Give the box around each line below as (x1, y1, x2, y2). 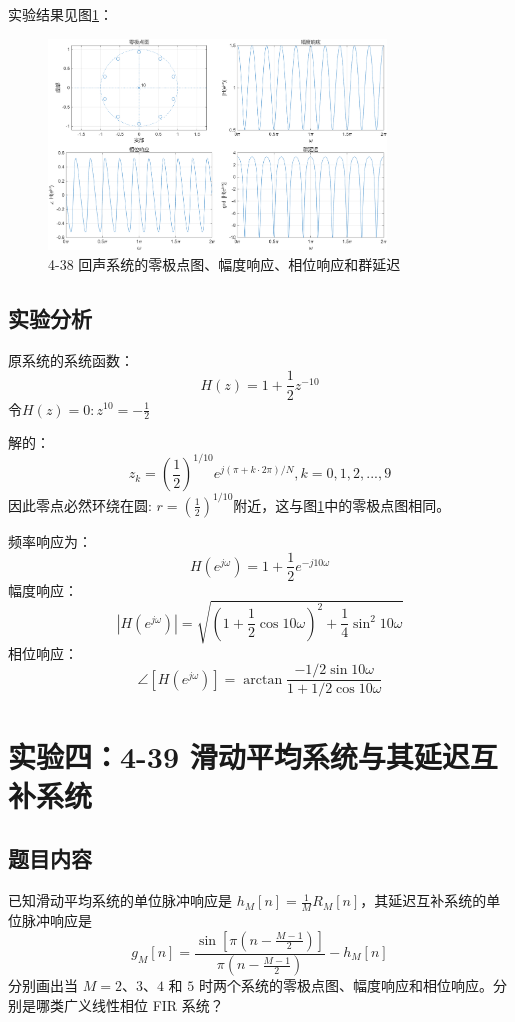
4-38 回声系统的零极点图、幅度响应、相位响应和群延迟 (48, 254, 401, 275)
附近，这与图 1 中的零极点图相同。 (233, 494, 451, 515)
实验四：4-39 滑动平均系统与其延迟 (8, 735, 470, 776)
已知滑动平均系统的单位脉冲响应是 (8, 890, 232, 911)
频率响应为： (8, 530, 92, 551)
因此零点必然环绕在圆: (8, 494, 152, 515)
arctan (243, 672, 283, 687)
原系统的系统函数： (8, 349, 134, 370)
